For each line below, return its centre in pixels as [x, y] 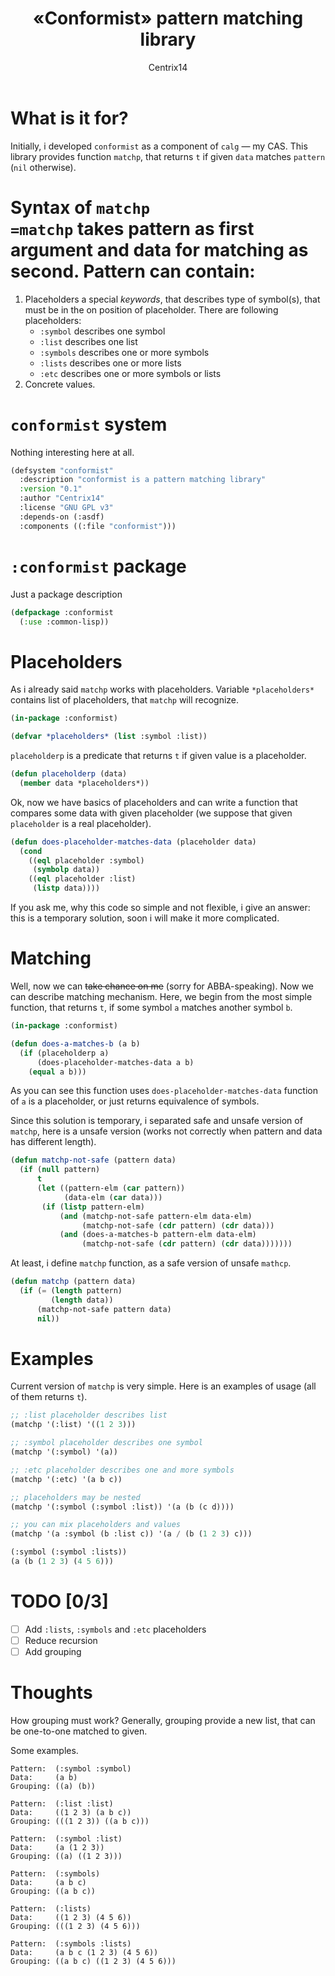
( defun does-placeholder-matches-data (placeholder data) [133, 842]
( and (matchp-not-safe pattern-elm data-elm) [156, 1216]
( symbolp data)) [66, 870]
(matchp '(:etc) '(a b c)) [66, 1479]
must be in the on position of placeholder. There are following [151, 309]
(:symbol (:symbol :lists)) [69, 1552]
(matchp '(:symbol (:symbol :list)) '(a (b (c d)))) [122, 1507]
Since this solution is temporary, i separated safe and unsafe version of [156, 1121]
